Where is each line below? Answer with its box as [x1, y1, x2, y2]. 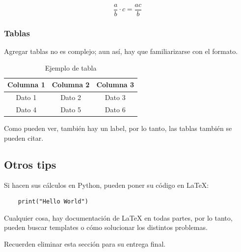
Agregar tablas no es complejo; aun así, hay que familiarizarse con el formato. [4, 46, 238, 56]
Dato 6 [105, 104, 126, 115]
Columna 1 [7, 79, 45, 90]
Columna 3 [96, 79, 134, 90]
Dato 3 [105, 92, 126, 102]
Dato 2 [60, 92, 81, 102]
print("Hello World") [18, 198, 88, 205]
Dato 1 [16, 92, 37, 102]
